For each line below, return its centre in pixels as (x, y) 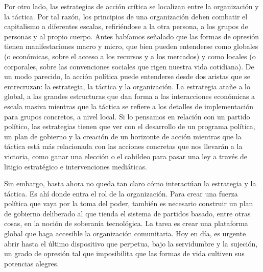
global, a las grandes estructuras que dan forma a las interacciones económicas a (130, 96)
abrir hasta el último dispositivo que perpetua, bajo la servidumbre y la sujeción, (131, 243)
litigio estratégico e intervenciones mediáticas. (76, 166)
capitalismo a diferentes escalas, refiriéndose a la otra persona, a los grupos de (126, 26)
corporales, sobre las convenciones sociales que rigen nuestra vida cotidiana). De (129, 66)
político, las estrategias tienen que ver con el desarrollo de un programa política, (130, 126)
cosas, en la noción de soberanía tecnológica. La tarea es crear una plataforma (126, 223)
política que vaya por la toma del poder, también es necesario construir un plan (129, 203)
